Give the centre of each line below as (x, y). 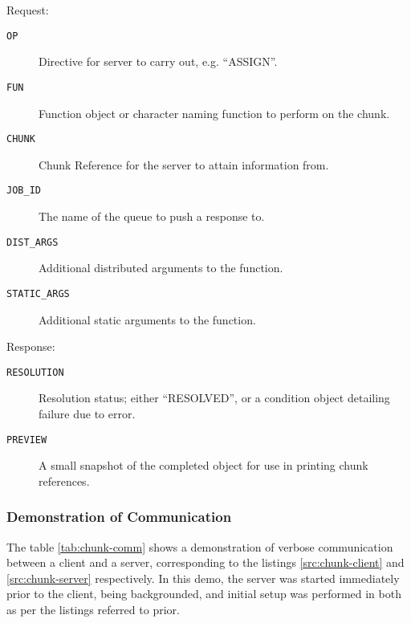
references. (64, 480)
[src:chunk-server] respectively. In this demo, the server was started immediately (203, 578)
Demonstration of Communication (119, 517)
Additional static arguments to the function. (147, 319)
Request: (28, 10)
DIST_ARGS (33, 242)
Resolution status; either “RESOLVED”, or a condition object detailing (214, 398)
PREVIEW (27, 440)
